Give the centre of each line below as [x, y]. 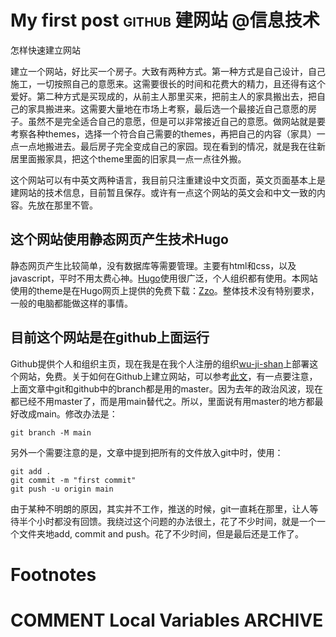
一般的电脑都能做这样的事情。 [71, 303]
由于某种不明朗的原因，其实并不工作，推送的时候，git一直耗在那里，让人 [160, 508]
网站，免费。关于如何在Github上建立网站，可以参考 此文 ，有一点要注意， [168, 376]
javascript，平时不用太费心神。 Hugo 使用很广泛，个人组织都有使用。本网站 [164, 278]
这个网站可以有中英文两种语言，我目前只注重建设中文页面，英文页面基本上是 [168, 180]
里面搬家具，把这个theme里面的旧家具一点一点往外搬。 [132, 158]
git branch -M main [51, 432]
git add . [31, 471]
